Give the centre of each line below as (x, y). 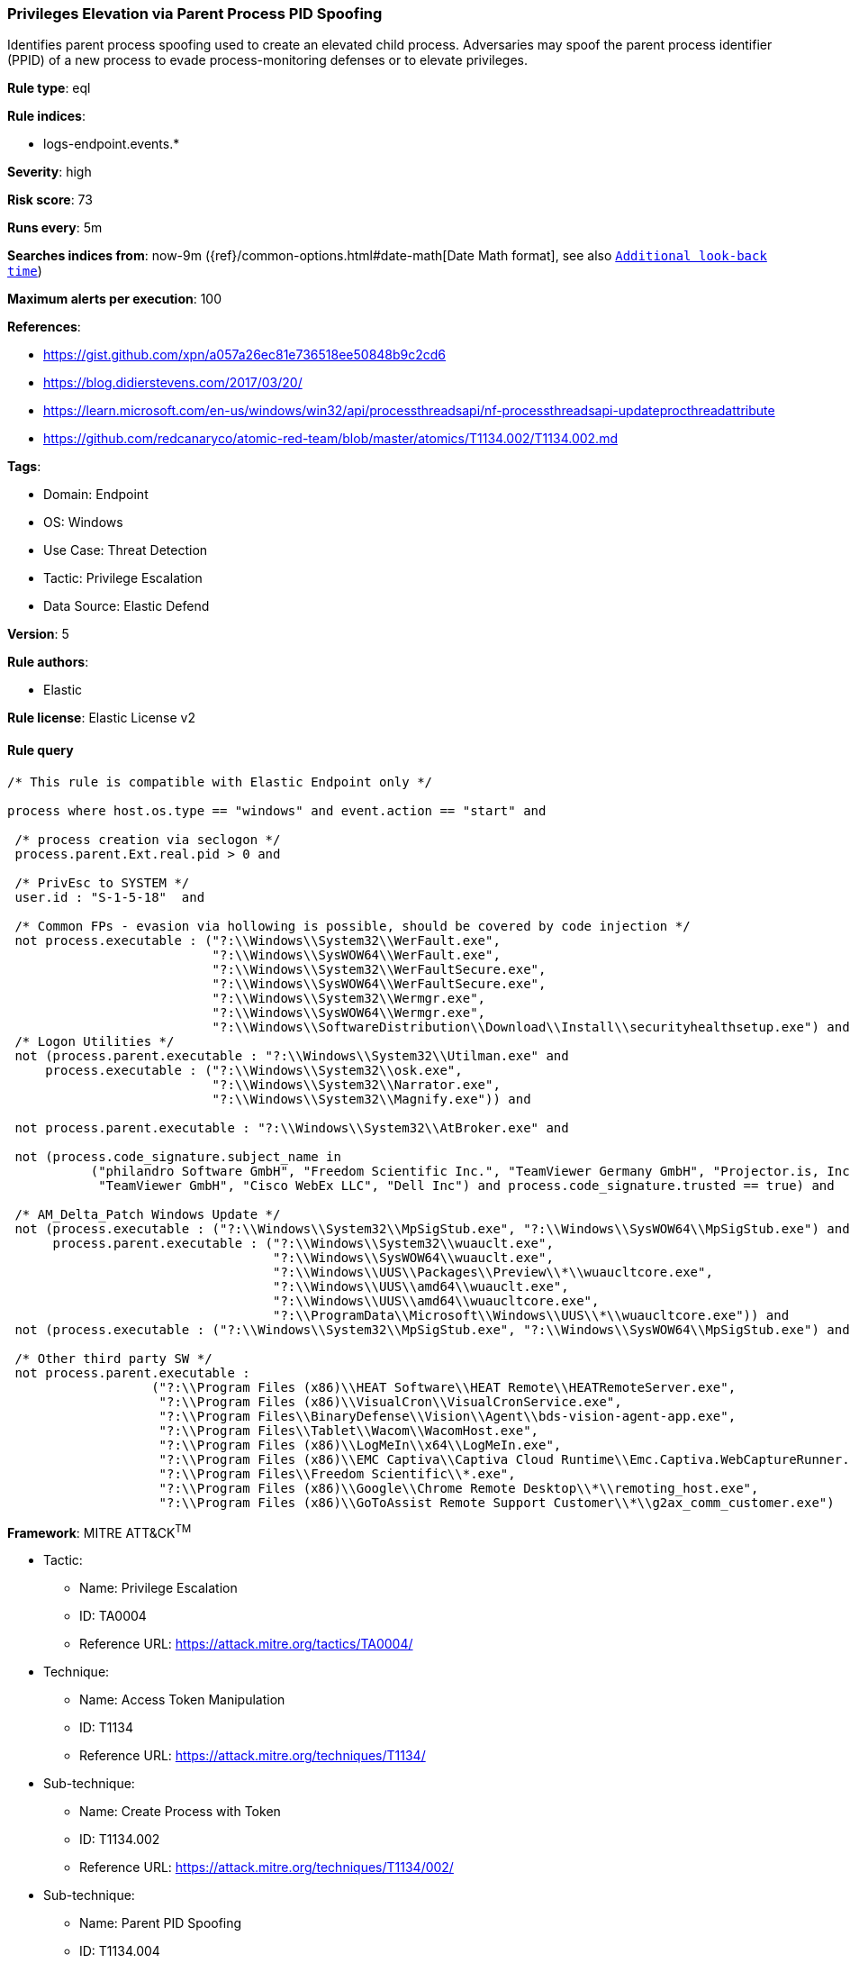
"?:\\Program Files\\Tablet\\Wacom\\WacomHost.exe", (349, 1430)
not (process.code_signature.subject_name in (178, 1156)
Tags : (24, 467)
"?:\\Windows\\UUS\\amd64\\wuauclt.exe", (421, 1286)
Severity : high (50, 172)
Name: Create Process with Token (180, 1812)
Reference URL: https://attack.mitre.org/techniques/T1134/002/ (267, 1868)
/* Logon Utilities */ (95, 1041)
